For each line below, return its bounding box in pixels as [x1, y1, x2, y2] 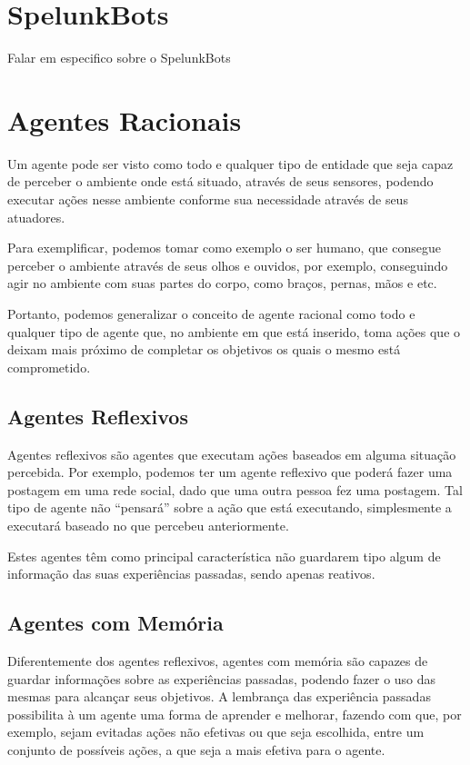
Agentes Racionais [7, 101, 242, 138]
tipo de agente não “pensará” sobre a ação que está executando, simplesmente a [7, 498, 452, 517]
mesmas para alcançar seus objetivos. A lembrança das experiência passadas [7, 687, 431, 706]
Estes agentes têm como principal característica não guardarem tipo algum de [7, 546, 441, 565]
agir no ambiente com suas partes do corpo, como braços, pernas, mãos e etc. [7, 273, 437, 293]
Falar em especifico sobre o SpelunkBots [7, 48, 231, 67]
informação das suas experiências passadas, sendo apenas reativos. [7, 564, 375, 583]
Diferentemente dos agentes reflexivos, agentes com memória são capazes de [7, 651, 428, 670]
